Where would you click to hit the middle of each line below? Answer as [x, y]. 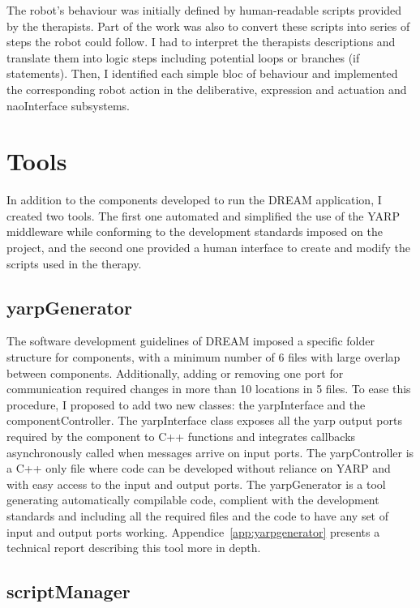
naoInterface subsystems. [68, 105]
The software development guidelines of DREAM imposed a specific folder [191, 341]
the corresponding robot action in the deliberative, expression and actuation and [207, 89]
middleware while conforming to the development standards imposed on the [195, 231]
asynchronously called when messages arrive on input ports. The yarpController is [210, 452]
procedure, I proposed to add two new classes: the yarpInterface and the [186, 404]
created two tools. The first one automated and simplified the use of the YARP [203, 215]
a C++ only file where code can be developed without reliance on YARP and [199, 468]
